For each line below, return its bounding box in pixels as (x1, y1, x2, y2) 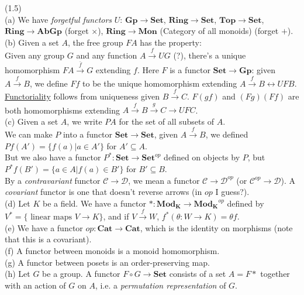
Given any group (5, 49, 65, 61)
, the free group (67, 36, 123, 48)
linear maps (30, 213, 72, 222)
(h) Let (5, 267, 30, 280)
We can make (5, 128, 53, 140)
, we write (67, 115, 102, 127)
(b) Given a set (5, 36, 59, 48)
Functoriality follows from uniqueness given (5, 90, 160, 102)
